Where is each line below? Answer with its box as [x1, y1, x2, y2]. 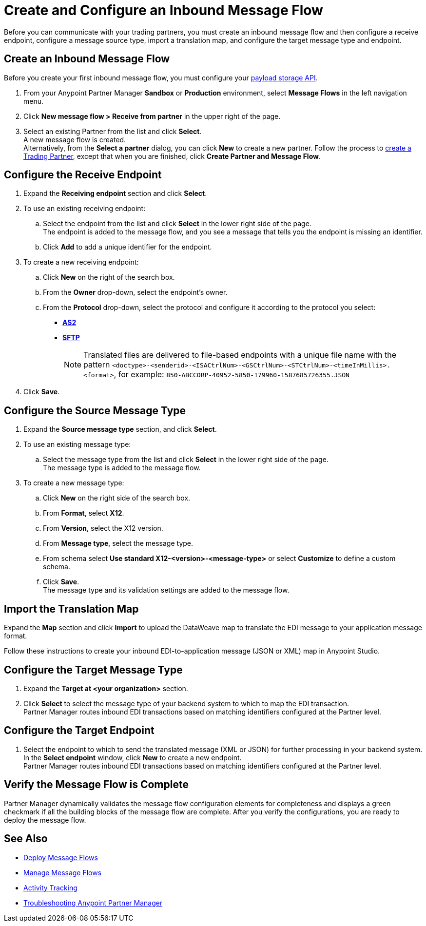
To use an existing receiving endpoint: [23, 204, 146, 213]
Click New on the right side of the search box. [43, 494, 191, 502]
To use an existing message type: [23, 440, 131, 449]
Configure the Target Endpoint [4, 724, 155, 737]
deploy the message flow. [4, 815, 86, 824]
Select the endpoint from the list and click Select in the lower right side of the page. [43, 219, 311, 228]
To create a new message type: [23, 479, 124, 487]
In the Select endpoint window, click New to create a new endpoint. [23, 753, 242, 762]
